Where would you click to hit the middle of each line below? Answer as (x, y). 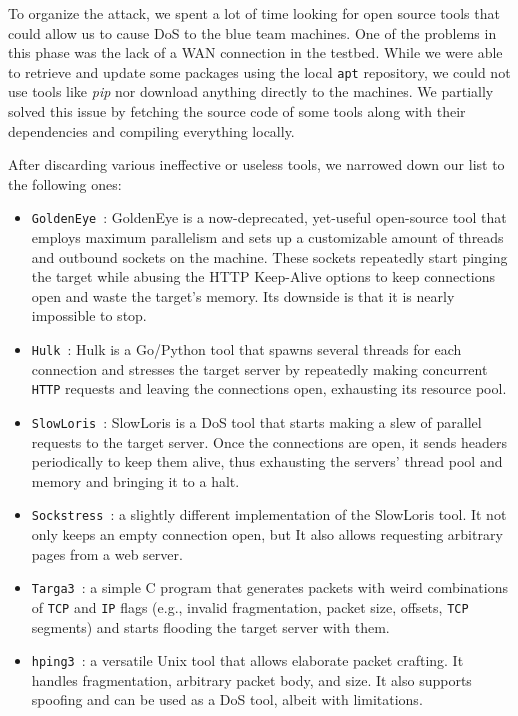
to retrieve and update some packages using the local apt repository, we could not (259, 71)
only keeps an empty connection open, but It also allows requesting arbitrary (267, 534)
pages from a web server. (107, 553)
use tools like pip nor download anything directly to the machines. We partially (251, 91)
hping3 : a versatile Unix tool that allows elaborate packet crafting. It (247, 660)
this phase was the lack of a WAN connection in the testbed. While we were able (255, 52)
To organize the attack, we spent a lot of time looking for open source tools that (254, 13)
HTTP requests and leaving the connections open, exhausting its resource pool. (269, 388)
